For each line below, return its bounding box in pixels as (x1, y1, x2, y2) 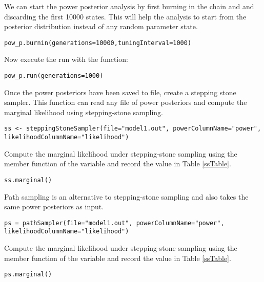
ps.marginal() (4, 271, 52, 278)
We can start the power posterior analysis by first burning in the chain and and (4, 1, 254, 11)
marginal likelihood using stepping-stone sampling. (4, 106, 163, 117)
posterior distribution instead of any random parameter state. (4, 21, 198, 32)
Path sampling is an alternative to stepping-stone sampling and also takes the (4, 191, 249, 202)
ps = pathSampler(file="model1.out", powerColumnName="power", (4, 219, 225, 227)
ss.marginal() (4, 176, 52, 184)
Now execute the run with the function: (4, 54, 128, 64)
